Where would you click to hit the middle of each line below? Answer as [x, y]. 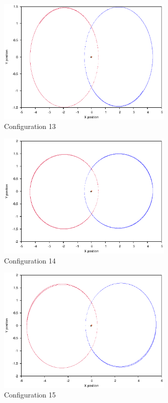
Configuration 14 [30, 260]
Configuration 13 [30, 126]
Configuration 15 [30, 395]
